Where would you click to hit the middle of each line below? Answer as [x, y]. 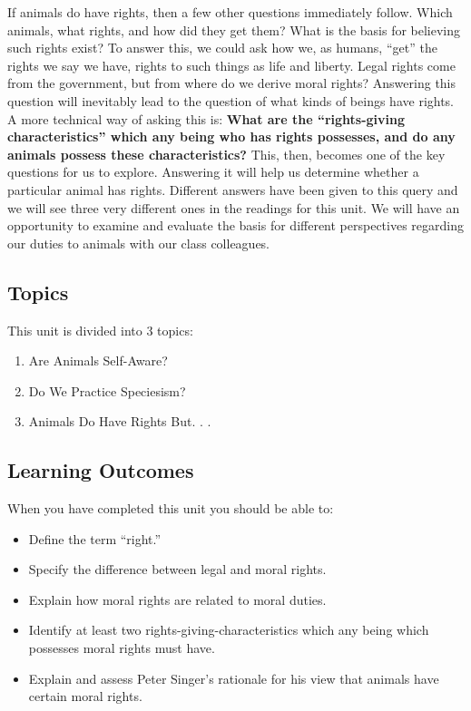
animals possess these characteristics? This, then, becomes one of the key [226, 154]
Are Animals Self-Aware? [98, 360]
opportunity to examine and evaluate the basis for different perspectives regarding [236, 225]
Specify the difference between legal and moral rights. [177, 569]
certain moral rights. [85, 696]
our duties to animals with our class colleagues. [139, 243]
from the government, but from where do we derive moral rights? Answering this [232, 83]
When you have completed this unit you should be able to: [171, 508]
